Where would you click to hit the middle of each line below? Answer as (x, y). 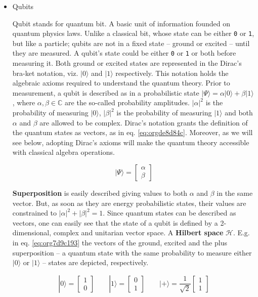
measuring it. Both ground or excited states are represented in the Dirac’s (127, 63)
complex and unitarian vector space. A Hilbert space (138, 232)
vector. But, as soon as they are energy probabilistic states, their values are (129, 203)
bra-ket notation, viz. (45, 73)
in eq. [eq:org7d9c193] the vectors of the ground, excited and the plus (120, 242)
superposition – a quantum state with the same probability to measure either (132, 252)
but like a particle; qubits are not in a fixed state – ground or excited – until (131, 43)
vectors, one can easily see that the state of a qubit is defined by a (115, 222)
